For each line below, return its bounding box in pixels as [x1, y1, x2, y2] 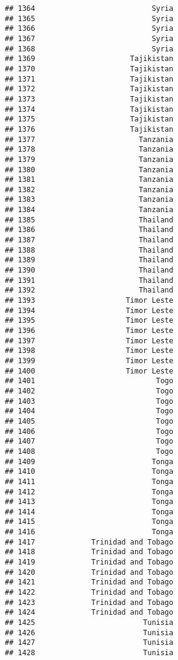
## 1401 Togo [5, 377, 174, 386]
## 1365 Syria [5, 14, 174, 23]
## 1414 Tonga [5, 507, 174, 516]
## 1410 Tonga [5, 467, 174, 476]
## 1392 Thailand [5, 286, 174, 295]
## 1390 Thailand [5, 266, 174, 275]
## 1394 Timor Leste [5, 306, 174, 315]
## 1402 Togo [5, 386, 174, 395]
